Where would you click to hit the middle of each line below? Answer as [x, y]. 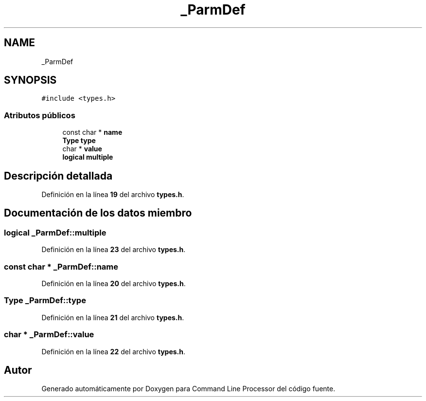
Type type [79, 141]
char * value [82, 149]
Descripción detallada [58, 176]
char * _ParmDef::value [49, 335]
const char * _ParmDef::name [61, 266]
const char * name [92, 132]
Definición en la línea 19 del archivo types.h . [113, 195]
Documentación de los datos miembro [98, 213]
